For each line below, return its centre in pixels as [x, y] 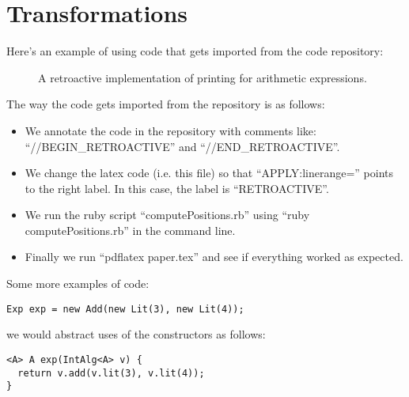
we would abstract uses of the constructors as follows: [136, 334]
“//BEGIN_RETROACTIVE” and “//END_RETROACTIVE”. [182, 146]
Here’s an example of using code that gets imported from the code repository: [195, 51]
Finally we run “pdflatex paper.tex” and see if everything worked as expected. [214, 257]
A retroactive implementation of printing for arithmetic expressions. [203, 77]
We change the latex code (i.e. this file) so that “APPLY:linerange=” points [209, 173]
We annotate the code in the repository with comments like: [170, 130]
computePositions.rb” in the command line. [130, 230]
